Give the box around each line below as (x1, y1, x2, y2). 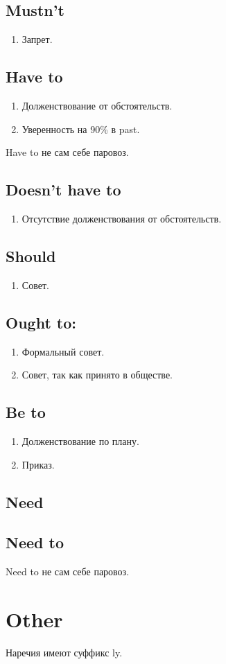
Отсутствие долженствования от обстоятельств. (21, 211, 222, 225)
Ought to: (6, 311, 76, 333)
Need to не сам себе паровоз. (6, 564, 130, 579)
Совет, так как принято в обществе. (21, 367, 173, 382)
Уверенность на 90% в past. (21, 121, 140, 136)
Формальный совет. (21, 344, 105, 358)
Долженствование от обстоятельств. (21, 98, 173, 112)
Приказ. (21, 457, 55, 471)
